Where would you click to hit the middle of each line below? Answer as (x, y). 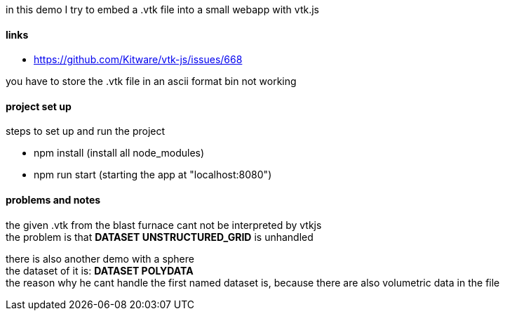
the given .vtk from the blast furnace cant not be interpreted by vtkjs (164, 225)
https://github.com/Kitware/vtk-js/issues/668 (138, 60)
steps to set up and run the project (86, 131)
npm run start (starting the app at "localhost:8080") (153, 175)
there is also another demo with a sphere (100, 258)
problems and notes (53, 200)
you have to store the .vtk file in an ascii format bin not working (151, 81)
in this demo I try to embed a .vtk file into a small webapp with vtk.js (162, 9)
